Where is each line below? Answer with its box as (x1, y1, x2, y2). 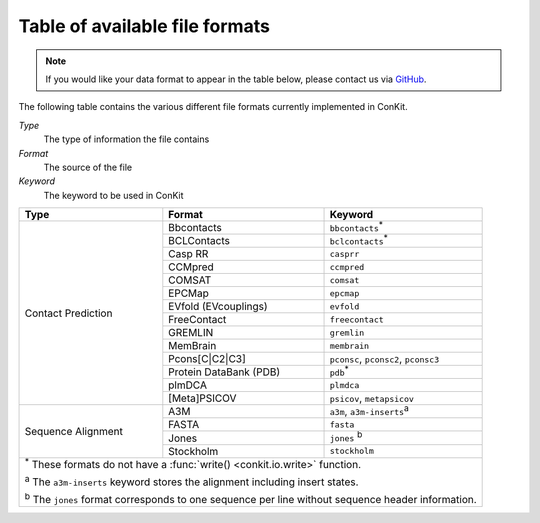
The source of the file (43, 161, 133, 173)
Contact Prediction (24, 306, 113, 320)
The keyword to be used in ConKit (43, 189, 184, 201)
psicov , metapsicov (329, 391, 415, 405)
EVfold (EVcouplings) (168, 300, 269, 314)
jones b (329, 429, 363, 444)
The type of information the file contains (43, 133, 210, 145)
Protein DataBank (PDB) (168, 365, 281, 379)
